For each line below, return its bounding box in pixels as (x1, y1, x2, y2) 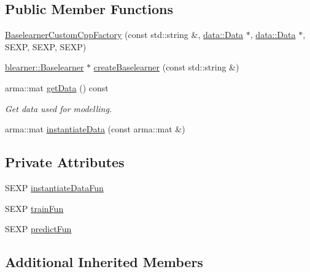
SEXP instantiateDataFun (5, 181, 104, 194)
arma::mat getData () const (5, 81, 109, 94)
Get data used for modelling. (5, 102, 112, 115)
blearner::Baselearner (5, 61, 84, 74)
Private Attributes (5, 153, 125, 172)
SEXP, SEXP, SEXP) (5, 40, 87, 53)
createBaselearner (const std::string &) (93, 61, 239, 74)
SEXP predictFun (5, 222, 72, 235)
